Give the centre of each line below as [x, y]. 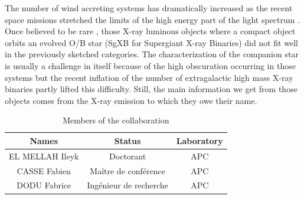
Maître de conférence [128, 170]
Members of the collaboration [116, 120]
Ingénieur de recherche [128, 185]
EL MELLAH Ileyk [44, 156]
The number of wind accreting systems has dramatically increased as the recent [149, 8]
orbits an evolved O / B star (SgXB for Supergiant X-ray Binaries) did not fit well [151, 42]
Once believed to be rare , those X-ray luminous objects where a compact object [150, 31]
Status [128, 140]
